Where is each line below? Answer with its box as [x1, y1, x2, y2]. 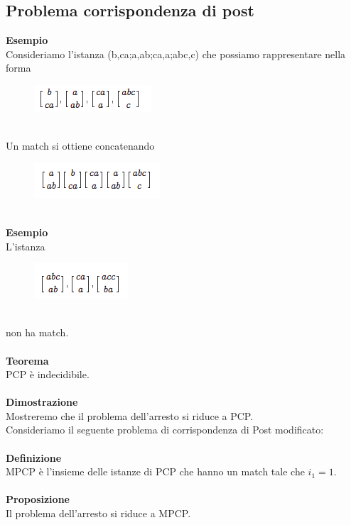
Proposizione [6, 492, 70, 507]
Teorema [6, 353, 49, 367]
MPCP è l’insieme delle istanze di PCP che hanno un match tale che [6, 464, 305, 479]
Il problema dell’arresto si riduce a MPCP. [6, 506, 191, 521]
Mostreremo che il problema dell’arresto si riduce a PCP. [6, 408, 254, 423]
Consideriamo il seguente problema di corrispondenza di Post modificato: [6, 422, 324, 437]
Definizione [6, 450, 62, 465]
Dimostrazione [6, 394, 78, 409]
